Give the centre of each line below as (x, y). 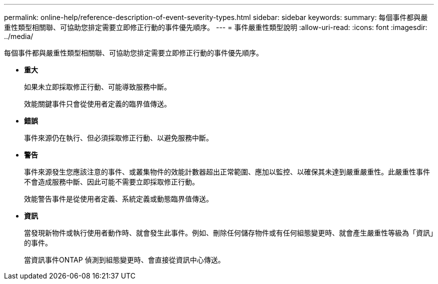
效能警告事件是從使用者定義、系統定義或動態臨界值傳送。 (118, 199)
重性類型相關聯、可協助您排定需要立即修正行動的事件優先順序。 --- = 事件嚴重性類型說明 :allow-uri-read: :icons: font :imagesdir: (216, 27)
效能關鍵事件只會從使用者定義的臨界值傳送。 (97, 104)
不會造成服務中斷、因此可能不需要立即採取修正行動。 (111, 182)
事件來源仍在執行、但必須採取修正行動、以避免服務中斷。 (118, 138)
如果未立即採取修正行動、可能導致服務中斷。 (97, 87)
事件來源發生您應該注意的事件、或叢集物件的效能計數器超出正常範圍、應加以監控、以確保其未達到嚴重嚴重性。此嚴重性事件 (227, 172)
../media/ (19, 36)
